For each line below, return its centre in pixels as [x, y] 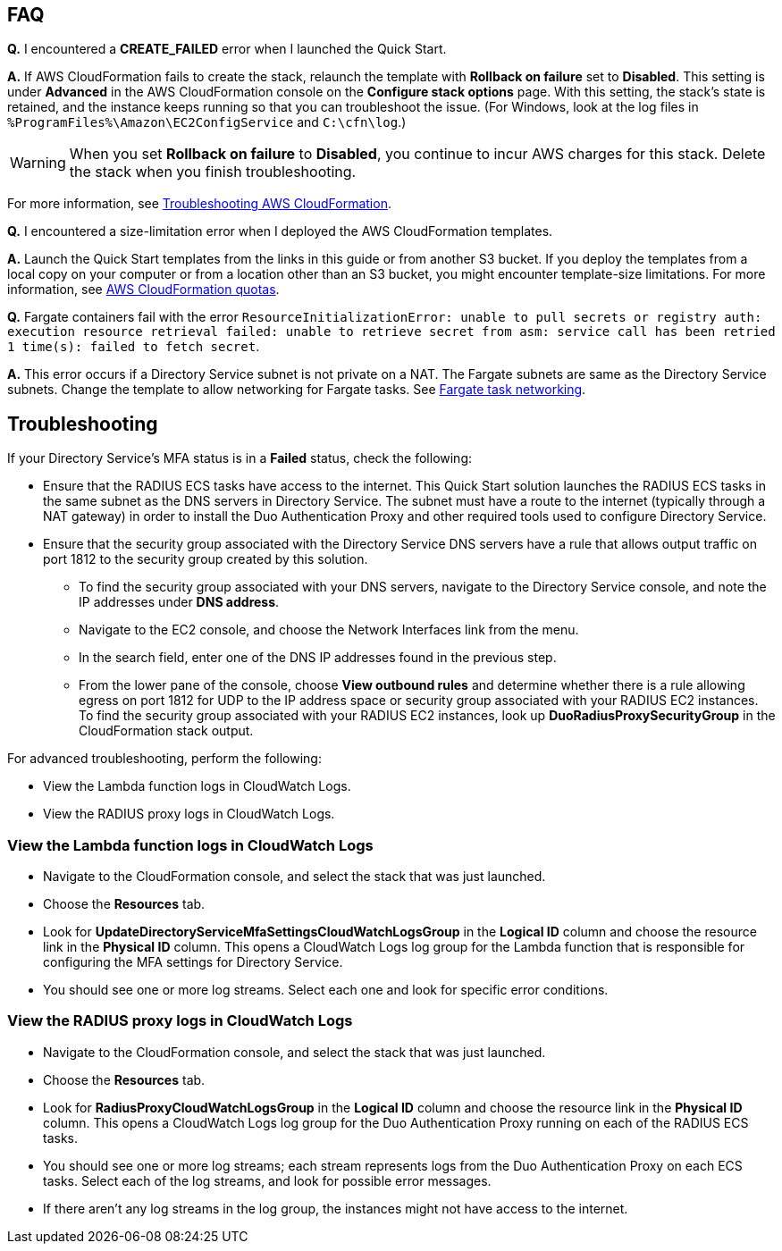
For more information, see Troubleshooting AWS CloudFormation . [199, 204]
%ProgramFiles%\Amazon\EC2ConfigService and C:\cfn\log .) [207, 122]
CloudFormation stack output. [166, 731]
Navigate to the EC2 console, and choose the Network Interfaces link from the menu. [329, 630]
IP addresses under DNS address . [179, 602]
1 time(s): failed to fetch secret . [134, 347]
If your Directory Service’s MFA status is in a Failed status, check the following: [240, 458]
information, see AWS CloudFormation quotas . [143, 290]
